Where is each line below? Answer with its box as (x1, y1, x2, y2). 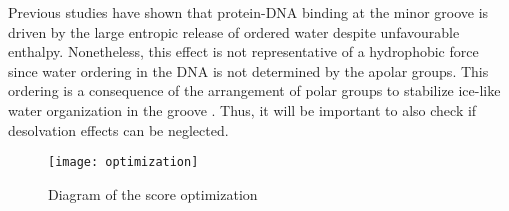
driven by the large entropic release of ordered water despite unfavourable (8, 21, 460, 42)
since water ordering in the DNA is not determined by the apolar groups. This (8, 60, 489, 81)
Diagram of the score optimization (48, 183, 258, 204)
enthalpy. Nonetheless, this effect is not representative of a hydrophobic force (8, 41, 479, 62)
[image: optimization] (48, 155, 199, 170)
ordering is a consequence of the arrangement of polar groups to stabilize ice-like (8, 80, 501, 101)
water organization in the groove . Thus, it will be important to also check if (8, 99, 477, 120)
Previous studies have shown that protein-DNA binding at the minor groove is (8, 2, 489, 22)
